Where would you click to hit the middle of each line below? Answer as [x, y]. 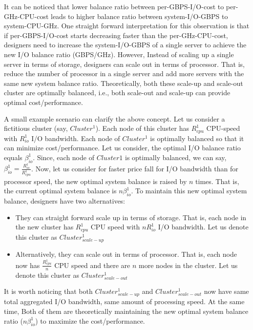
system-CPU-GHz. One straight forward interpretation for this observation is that [127, 26]
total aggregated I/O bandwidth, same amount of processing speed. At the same [124, 301]
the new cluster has [44, 227]
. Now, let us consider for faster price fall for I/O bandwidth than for [135, 168]
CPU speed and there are [92, 265]
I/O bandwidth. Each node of [76, 138]
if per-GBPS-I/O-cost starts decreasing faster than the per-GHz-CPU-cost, [116, 35]
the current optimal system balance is [60, 191]
